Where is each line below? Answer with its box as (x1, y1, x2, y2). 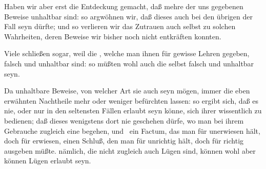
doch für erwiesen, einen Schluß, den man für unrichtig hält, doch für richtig (4, 135, 244, 146)
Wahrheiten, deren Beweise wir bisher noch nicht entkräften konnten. (4, 31, 221, 41)
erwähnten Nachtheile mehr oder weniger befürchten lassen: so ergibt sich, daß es (4, 95, 259, 106)
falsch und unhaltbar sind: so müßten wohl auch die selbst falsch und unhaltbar (4, 58, 254, 68)
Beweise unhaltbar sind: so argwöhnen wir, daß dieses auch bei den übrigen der (4, 11, 253, 21)
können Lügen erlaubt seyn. (4, 155, 91, 166)
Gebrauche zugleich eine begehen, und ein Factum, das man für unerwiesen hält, (4, 125, 260, 136)
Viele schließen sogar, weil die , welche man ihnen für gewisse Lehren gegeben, (4, 48, 250, 59)
